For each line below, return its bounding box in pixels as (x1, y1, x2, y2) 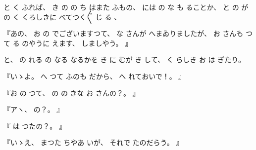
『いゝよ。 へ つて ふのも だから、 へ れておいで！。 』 (3, 71, 186, 81)
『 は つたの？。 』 (3, 120, 66, 131)
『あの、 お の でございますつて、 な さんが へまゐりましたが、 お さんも (3, 28, 244, 38)
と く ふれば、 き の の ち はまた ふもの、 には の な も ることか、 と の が (3, 2, 249, 12)
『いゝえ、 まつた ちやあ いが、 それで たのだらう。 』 (3, 137, 183, 148)
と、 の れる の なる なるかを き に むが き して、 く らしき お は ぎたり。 (3, 54, 245, 65)
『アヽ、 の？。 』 (3, 104, 64, 114)
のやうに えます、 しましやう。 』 (22, 37, 132, 48)
